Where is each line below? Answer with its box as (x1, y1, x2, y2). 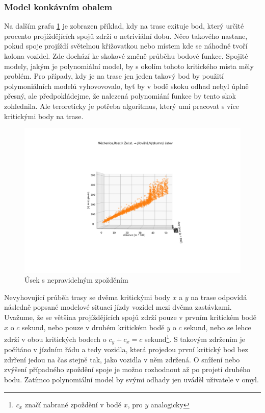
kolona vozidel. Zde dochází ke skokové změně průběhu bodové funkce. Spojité (4, 51, 248, 61)
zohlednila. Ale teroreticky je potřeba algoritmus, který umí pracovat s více (4, 100, 239, 111)
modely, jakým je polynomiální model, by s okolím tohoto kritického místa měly (4, 60, 254, 71)
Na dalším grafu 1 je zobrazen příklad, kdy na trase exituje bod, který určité (4, 20, 244, 31)
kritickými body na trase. (4, 110, 84, 121)
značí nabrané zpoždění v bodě (24, 399, 121, 409)
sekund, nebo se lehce (184, 322, 251, 332)
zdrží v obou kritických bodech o (4, 333, 107, 344)
